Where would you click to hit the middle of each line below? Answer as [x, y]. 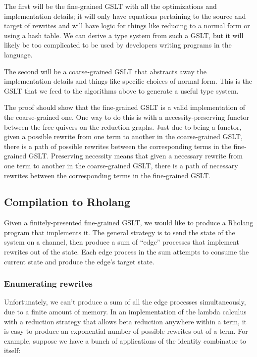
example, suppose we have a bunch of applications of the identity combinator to [125, 340]
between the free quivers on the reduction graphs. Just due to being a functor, [123, 127]
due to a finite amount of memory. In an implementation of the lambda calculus [125, 312]
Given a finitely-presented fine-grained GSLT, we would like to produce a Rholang [129, 223]
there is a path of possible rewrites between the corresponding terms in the [118, 146]
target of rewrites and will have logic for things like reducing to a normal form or [127, 25]
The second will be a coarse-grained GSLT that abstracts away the [105, 71]
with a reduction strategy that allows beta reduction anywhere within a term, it [125, 321]
